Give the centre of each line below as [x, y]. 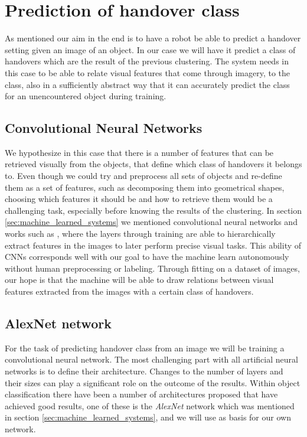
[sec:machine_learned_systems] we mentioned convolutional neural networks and [151, 222]
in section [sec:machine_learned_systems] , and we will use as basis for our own [148, 417]
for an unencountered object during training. [86, 96]
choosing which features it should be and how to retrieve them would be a [139, 199]
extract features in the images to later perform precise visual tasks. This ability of [153, 245]
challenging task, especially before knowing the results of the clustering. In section [153, 210]
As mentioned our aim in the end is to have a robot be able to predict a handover [153, 38]
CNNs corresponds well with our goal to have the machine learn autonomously [147, 257]
